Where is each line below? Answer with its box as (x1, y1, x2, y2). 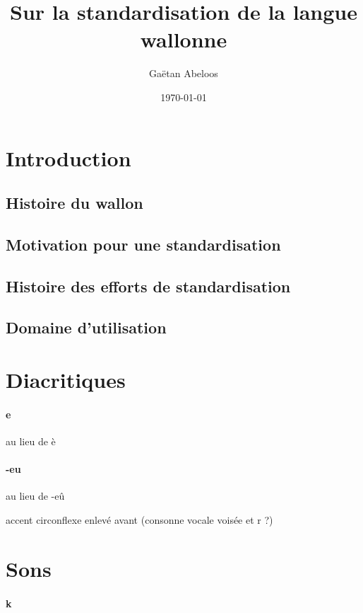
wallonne (140, 25, 227, 54)
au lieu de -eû (6, 488, 65, 503)
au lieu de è (6, 433, 56, 448)
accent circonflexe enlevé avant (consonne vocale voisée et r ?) (6, 512, 273, 527)
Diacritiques (6, 365, 126, 394)
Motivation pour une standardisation (6, 233, 281, 255)
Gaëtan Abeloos (149, 66, 218, 81)
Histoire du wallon (6, 192, 143, 214)
